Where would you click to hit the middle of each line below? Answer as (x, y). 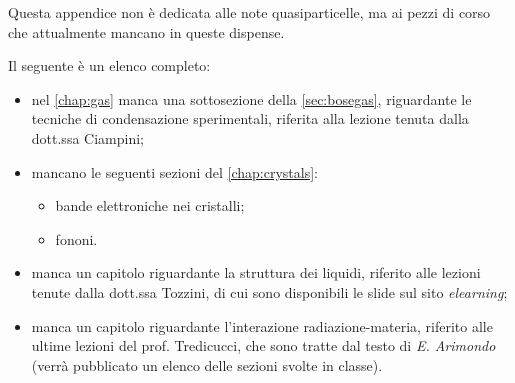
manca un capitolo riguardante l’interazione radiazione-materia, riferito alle (262, 325)
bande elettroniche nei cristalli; (150, 205)
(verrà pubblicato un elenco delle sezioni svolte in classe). (207, 364)
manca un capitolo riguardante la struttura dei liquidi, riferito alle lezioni (256, 272)
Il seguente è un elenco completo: (109, 65)
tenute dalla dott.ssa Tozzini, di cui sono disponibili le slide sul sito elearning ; (269, 291)
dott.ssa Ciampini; (87, 137)
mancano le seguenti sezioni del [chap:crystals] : (174, 171)
